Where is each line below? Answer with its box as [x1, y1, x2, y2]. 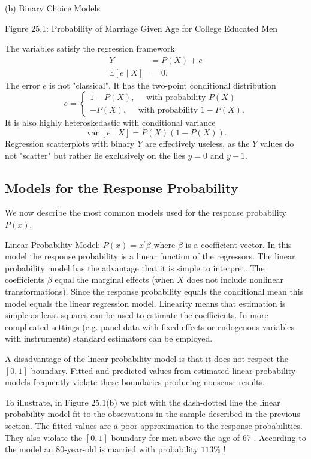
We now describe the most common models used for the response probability [5, 206, 286, 219]
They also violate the [5, 431, 83, 443]
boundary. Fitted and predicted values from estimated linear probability [31, 364, 296, 376]
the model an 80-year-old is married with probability [5, 443, 198, 455]
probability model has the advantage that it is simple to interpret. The [5, 261, 265, 274]
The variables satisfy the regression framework [5, 42, 175, 55]
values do [259, 137, 294, 150]
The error [5, 78, 40, 91]
